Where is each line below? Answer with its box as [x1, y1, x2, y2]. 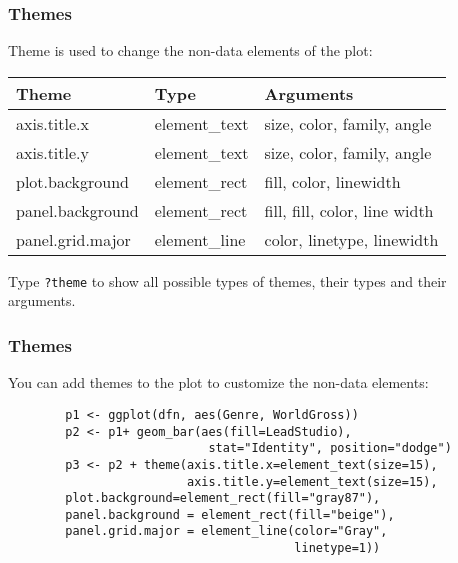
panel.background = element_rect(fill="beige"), [65, 507, 395, 522]
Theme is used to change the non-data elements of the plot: [8, 40, 373, 61]
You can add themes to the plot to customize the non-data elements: [8, 372, 429, 393]
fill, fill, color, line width [264, 198, 434, 222]
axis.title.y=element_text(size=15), [186, 474, 438, 489]
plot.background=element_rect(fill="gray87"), [65, 491, 381, 506]
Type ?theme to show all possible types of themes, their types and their [8, 270, 447, 291]
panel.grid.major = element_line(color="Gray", [65, 524, 388, 539]
